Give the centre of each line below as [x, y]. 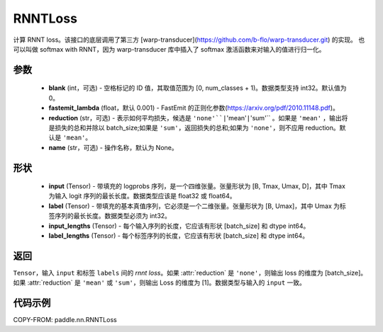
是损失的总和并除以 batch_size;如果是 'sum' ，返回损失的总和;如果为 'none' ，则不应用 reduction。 [194, 127]
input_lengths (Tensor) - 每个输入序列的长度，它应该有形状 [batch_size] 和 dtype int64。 [179, 226]
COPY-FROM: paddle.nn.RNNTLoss [65, 320]
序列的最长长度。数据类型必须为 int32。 [113, 216]
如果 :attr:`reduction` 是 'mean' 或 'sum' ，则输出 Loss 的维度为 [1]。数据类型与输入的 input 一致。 [160, 282]
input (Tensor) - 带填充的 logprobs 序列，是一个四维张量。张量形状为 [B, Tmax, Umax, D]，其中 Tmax [197, 186]
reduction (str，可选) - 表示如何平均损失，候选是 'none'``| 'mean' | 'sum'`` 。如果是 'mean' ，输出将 [198, 118]
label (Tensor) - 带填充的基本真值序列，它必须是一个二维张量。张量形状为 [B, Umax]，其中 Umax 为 [194, 206]
